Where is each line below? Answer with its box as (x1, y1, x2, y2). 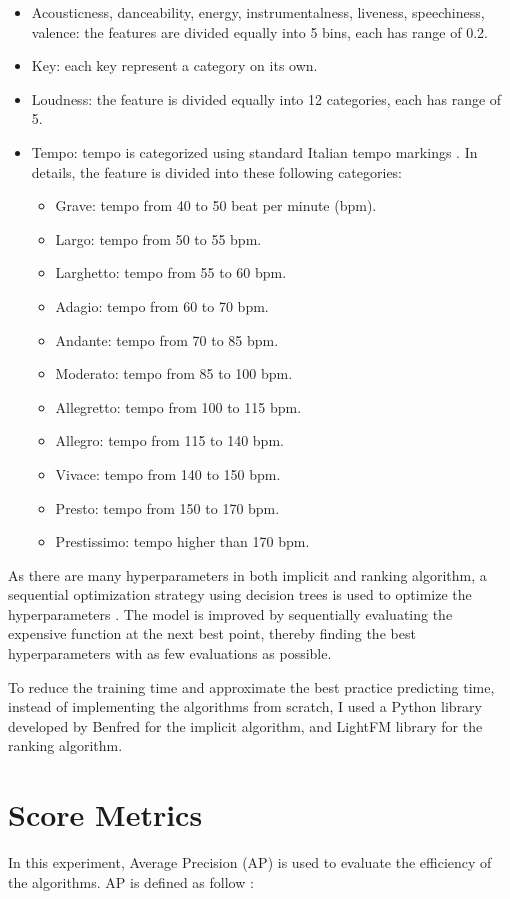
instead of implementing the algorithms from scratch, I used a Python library (8, 696, 482, 717)
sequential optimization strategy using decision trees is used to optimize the (8, 584, 472, 605)
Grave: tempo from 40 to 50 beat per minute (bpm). (55, 195, 377, 216)
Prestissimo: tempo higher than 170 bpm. (55, 531, 310, 552)
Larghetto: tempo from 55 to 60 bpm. (55, 262, 287, 283)
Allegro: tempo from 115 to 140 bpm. (55, 430, 284, 451)
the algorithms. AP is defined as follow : (8, 871, 254, 892)
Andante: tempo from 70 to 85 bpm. (55, 329, 279, 350)
